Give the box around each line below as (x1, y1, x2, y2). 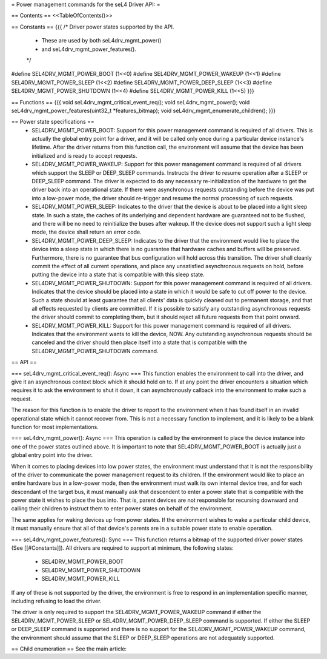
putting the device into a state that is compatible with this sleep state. (31, 271, 205, 279)
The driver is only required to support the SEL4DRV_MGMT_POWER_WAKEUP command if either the (11, 609, 262, 616)
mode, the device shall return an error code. (31, 228, 142, 236)
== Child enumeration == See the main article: (11, 645, 127, 652)
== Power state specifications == (11, 118, 95, 126)
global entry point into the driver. (11, 451, 93, 459)
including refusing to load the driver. (11, 598, 102, 604)
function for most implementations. (11, 423, 99, 430)
